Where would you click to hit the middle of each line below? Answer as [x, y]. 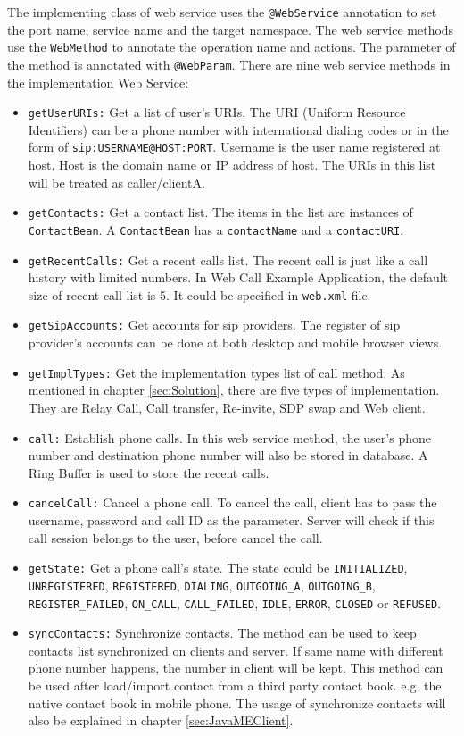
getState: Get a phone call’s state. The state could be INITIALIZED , [218, 568]
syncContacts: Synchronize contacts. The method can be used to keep [222, 633]
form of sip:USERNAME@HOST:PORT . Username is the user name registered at [234, 147]
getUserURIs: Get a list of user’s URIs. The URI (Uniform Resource [217, 112]
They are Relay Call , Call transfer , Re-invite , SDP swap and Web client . [227, 407]
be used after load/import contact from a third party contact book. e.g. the [235, 686]
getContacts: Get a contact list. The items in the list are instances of [220, 212]
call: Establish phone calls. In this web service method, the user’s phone [229, 437]
